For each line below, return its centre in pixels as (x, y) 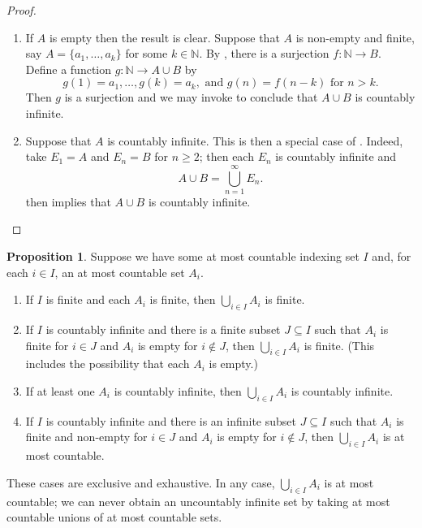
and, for (392, 256)
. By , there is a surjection (264, 53)
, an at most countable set (120, 272)
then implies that (68, 201)
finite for (47, 345)
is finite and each (88, 299)
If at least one (60, 391)
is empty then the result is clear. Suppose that (164, 37)
